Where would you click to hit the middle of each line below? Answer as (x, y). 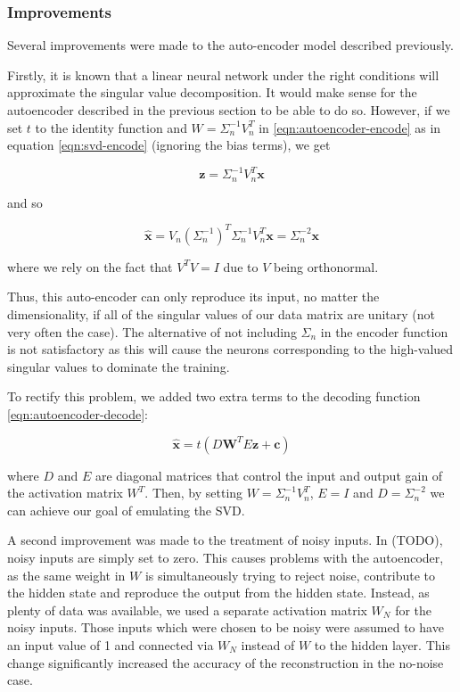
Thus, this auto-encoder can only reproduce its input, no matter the (193, 297)
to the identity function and (111, 127)
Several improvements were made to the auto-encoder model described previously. (230, 45)
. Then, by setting (194, 493)
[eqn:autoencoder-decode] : (78, 413)
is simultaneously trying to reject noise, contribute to (290, 575)
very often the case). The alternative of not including (152, 331)
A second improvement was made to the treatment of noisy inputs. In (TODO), (225, 540)
